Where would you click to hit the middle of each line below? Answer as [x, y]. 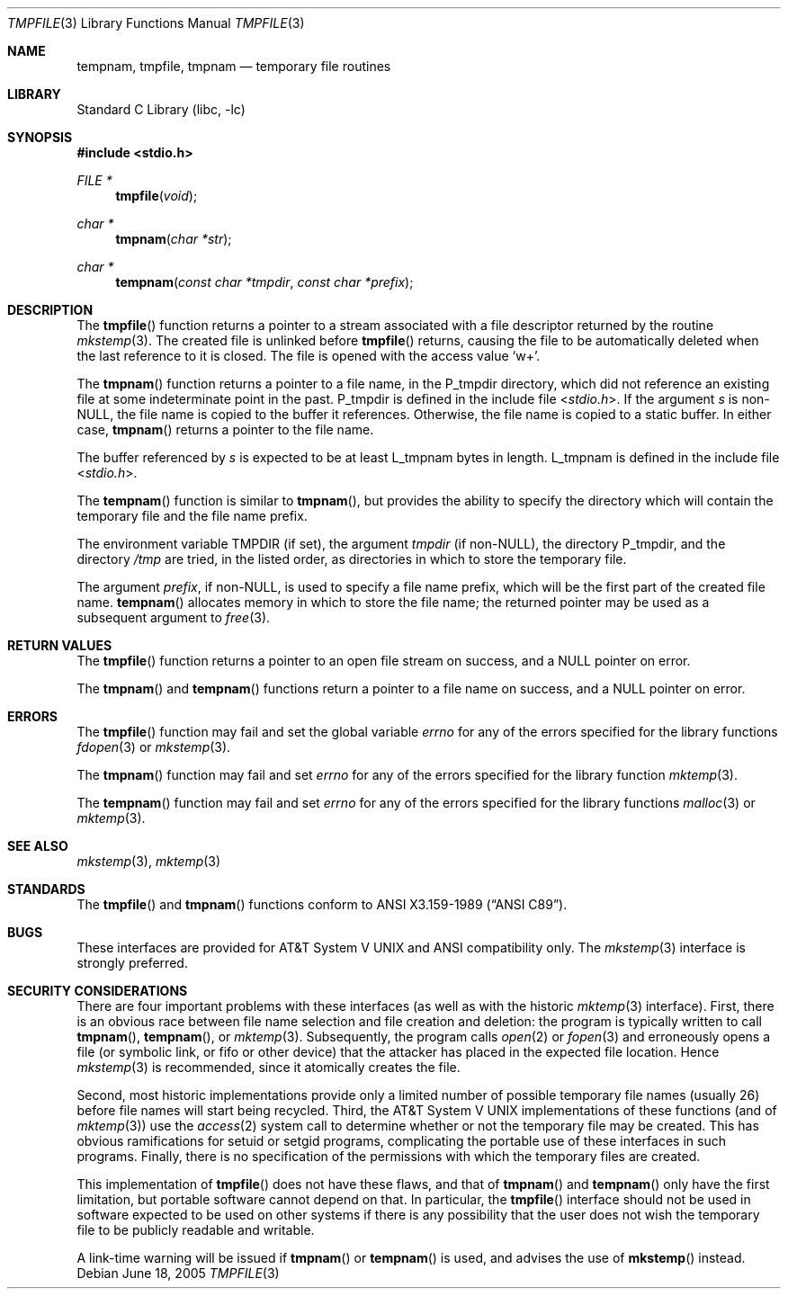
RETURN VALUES [60, 645]
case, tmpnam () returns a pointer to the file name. [225, 429]
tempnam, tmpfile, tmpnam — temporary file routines [234, 66]
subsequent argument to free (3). [174, 617]
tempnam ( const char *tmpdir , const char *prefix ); [264, 282]
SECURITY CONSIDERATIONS [98, 991]
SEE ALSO [38, 846]
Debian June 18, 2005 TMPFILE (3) [178, 1273]
